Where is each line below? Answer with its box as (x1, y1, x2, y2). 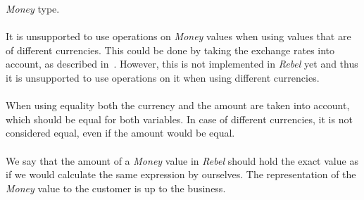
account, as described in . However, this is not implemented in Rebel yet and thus (6, 56, 358, 71)
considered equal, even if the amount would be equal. (6, 125, 235, 140)
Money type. (6, 1, 60, 15)
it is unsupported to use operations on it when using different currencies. (6, 70, 320, 85)
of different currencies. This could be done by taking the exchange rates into (6, 42, 335, 57)
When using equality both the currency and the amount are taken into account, (6, 98, 350, 113)
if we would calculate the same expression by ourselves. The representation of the (6, 167, 356, 182)
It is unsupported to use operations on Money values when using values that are (6, 29, 351, 44)
